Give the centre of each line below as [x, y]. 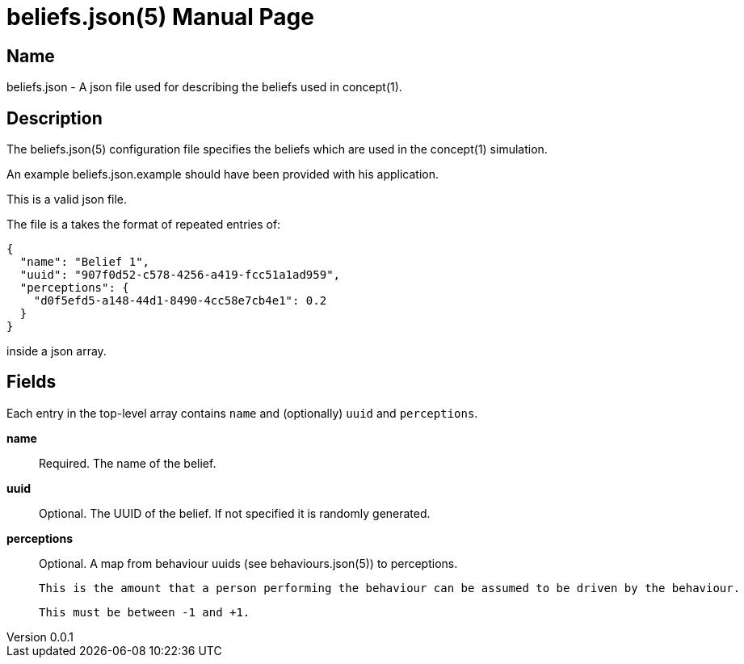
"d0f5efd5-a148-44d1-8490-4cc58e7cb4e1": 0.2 [180, 301]
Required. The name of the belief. [128, 463]
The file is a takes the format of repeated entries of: [144, 225]
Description [55, 118]
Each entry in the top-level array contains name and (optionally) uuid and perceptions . [242, 413]
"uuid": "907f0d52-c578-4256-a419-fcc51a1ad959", [180, 275]
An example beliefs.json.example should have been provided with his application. [223, 174]
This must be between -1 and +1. [145, 612]
